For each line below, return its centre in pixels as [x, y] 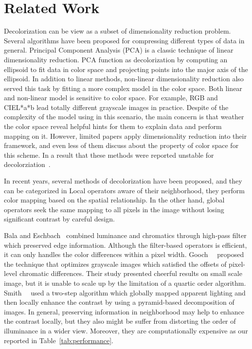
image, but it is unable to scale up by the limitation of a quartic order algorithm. [125, 283]
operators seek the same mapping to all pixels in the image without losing [114, 209]
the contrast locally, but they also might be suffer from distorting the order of [120, 321]
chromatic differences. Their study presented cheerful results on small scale [131, 273]
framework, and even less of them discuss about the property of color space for [121, 145]
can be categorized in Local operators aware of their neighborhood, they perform [124, 190]
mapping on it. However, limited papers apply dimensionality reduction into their [125, 136]
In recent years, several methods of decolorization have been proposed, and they [123, 181]
